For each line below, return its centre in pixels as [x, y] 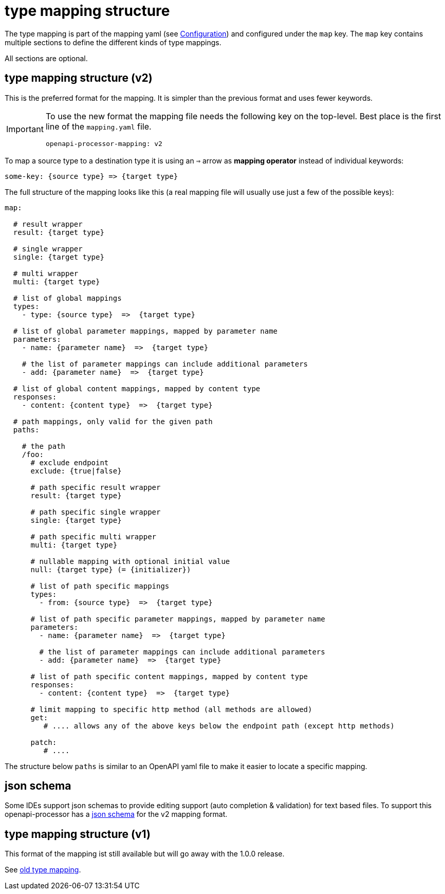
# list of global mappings [67, 298]
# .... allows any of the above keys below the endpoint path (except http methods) [219, 726]
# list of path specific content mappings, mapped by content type [169, 676]
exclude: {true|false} [76, 471]
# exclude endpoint [70, 462]
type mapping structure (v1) [78, 834]
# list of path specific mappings [100, 586]
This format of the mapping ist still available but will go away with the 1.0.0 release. [145, 854]
